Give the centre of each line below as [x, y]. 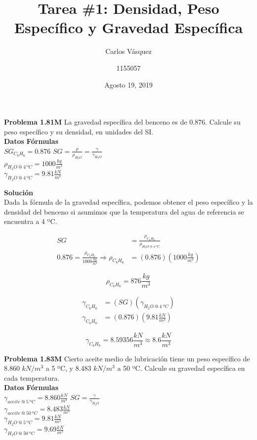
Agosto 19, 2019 [128, 84]
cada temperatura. [32, 377]
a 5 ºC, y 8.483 [68, 368]
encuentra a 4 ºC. [31, 221]
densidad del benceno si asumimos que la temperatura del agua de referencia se [124, 211]
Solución [19, 192]
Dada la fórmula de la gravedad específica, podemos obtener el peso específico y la [128, 202]
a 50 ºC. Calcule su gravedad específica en [181, 368]
